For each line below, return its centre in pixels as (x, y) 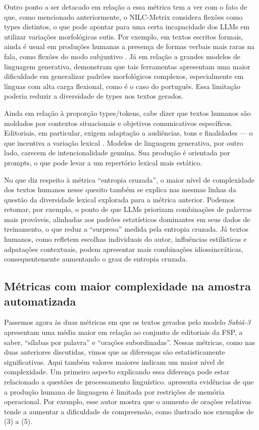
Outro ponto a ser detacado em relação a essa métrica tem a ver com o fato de (126, 7)
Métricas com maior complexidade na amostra (127, 286)
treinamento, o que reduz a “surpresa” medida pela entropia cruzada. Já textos (126, 229)
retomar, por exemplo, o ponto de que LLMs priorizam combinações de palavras (128, 209)
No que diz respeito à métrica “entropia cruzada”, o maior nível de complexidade (129, 179)
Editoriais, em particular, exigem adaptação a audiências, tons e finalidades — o (128, 133)
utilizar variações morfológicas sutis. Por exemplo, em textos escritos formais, (124, 36)
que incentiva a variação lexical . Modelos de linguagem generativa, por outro (124, 142)
